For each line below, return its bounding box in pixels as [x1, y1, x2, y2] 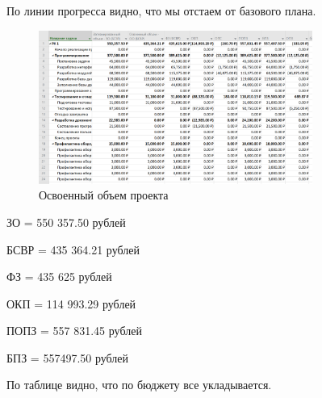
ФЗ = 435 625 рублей [6, 268, 112, 285]
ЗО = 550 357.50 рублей [6, 213, 126, 230]
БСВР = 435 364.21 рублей [6, 241, 140, 258]
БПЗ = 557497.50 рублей [6, 349, 129, 366]
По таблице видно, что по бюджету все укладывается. [6, 376, 272, 393]
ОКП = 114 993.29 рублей [6, 295, 136, 312]
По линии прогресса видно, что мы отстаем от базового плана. [6, 2, 316, 19]
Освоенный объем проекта [39, 186, 169, 203]
